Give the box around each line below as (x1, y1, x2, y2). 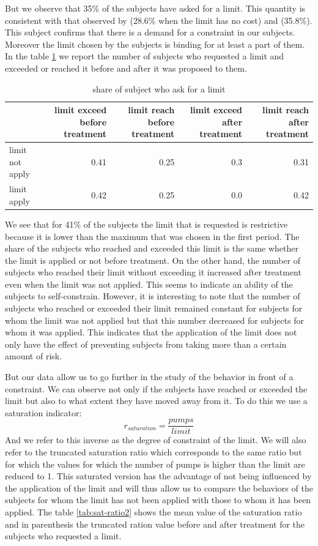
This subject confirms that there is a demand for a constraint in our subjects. (5, 26, 295, 39)
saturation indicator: (5, 406, 82, 419)
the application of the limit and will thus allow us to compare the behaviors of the (5, 481, 313, 494)
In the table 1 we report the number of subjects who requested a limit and (5, 50, 284, 62)
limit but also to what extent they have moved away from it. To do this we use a (5, 394, 308, 407)
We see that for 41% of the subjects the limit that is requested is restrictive (5, 217, 288, 230)
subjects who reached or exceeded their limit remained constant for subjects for (5, 302, 303, 315)
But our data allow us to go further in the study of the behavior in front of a (5, 370, 294, 383)
